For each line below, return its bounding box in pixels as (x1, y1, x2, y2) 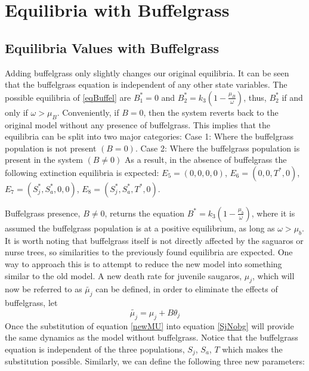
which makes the (222, 342, 283, 355)
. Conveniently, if (57, 106, 119, 118)
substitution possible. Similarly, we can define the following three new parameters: (5, 355, 305, 367)
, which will (252, 269, 295, 282)
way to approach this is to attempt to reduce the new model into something (5, 257, 282, 270)
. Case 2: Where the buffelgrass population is (135, 141, 300, 154)
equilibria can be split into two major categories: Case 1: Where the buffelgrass (5, 130, 293, 143)
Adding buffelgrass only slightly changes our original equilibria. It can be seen (5, 66, 289, 79)
